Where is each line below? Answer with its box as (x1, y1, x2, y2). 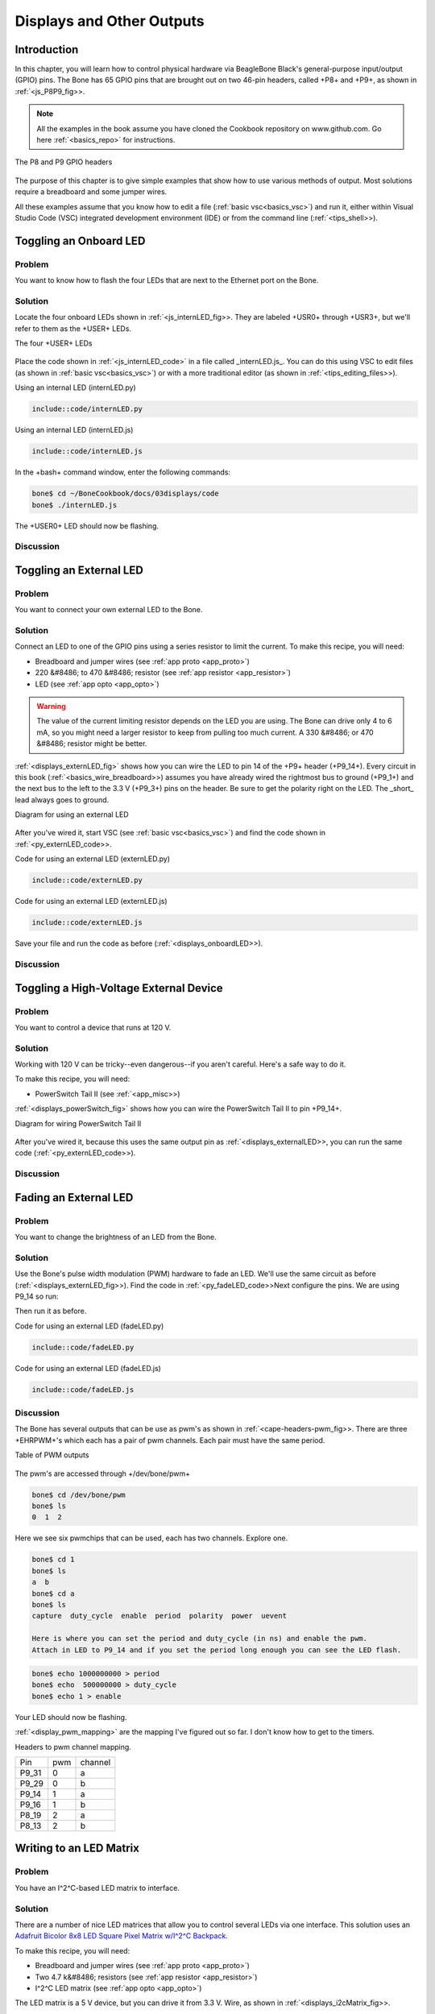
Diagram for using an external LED (14, 810, 129, 819)
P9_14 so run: (14, 1291, 60, 1301)
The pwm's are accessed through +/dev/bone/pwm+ (14, 1469, 191, 1478)
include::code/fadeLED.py (31, 1342, 135, 1352)
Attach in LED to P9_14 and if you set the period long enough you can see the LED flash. (31, 1645, 402, 1655)
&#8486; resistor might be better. (36, 739, 147, 748)
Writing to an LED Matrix (14, 1842, 140, 1855)
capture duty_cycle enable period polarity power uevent (31, 1611, 288, 1621)
